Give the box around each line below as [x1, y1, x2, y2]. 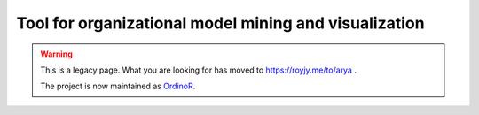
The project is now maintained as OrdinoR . [40, 80, 196, 92]
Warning [40, 49, 73, 59]
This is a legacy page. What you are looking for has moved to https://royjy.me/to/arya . [40, 65, 357, 75]
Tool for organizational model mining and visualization [16, 13, 425, 33]
